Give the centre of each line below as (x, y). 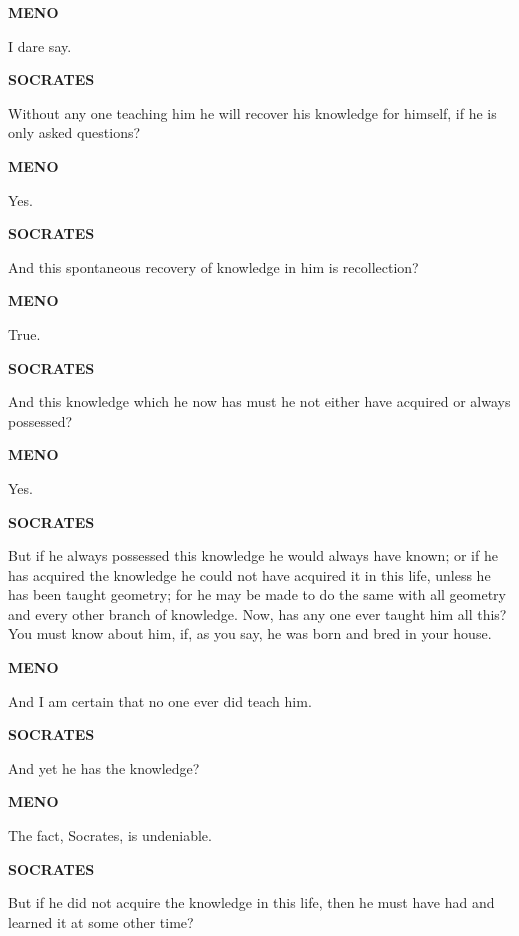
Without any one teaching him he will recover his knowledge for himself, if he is (252, 112)
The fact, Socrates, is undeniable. (110, 835)
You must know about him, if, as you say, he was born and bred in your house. (250, 633)
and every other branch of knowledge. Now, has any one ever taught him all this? (257, 613)
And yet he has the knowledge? (104, 767)
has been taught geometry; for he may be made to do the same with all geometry (257, 594)
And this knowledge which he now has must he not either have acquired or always (259, 401)
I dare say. (40, 45)
